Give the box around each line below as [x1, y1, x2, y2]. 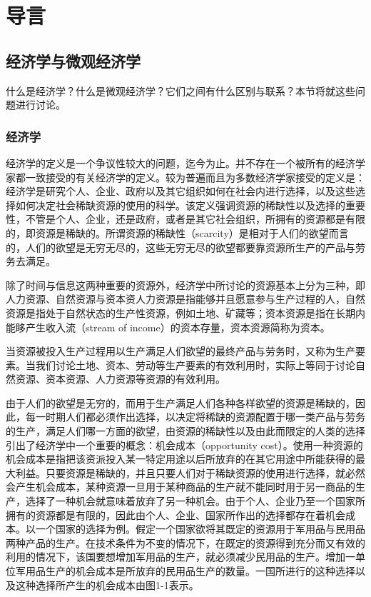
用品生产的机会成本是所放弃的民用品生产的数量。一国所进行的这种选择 [25, 563, 355, 578]
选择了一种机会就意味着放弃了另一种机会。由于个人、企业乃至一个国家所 [25, 493, 365, 508]
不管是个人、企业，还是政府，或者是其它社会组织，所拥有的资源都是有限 [25, 211, 365, 226]
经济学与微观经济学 [6, 49, 141, 71]
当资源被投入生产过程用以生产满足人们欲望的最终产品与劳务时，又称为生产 [6, 343, 355, 358]
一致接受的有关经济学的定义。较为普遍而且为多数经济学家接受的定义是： [25, 169, 365, 184]
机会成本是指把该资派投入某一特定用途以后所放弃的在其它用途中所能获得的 [6, 451, 355, 466]
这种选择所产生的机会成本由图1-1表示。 [15, 577, 199, 592]
